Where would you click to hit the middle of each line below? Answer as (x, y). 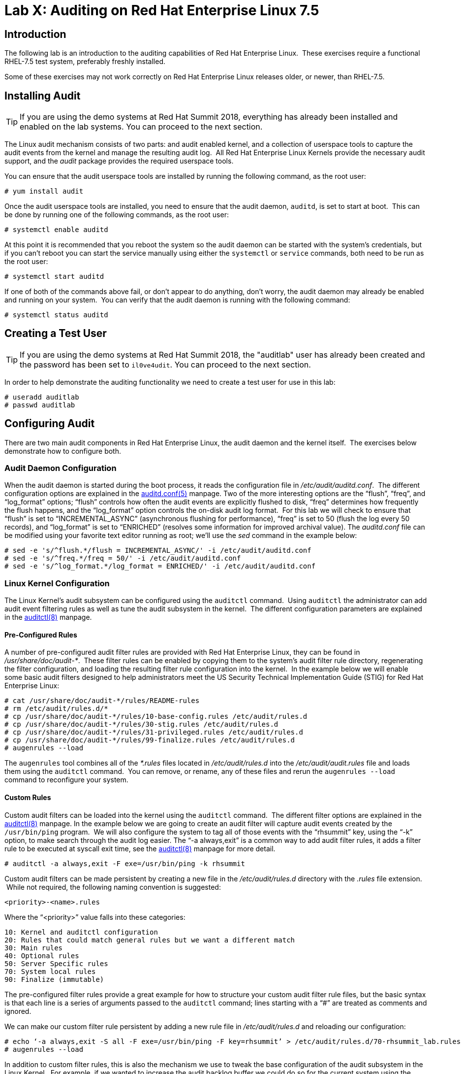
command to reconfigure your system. (66, 780)
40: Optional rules (42, 956)
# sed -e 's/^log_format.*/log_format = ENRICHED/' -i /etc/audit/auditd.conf (160, 566)
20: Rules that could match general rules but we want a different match (150, 940)
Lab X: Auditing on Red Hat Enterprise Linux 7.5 (162, 10)
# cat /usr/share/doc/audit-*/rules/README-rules (102, 701)
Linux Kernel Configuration (57, 583)
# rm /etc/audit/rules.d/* (56, 709)
